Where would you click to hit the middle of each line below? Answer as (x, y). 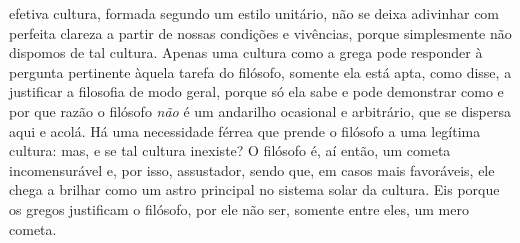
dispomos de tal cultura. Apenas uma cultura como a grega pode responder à (246, 52)
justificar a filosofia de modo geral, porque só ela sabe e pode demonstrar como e (256, 91)
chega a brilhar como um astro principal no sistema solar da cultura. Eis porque (254, 189)
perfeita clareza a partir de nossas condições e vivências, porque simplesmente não (260, 32)
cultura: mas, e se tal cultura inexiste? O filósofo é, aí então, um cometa (230, 150)
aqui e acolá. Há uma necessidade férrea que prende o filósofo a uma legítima (245, 130)
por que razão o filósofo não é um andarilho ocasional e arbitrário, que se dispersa (260, 110)
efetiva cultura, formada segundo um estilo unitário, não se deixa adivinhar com (254, 13)
